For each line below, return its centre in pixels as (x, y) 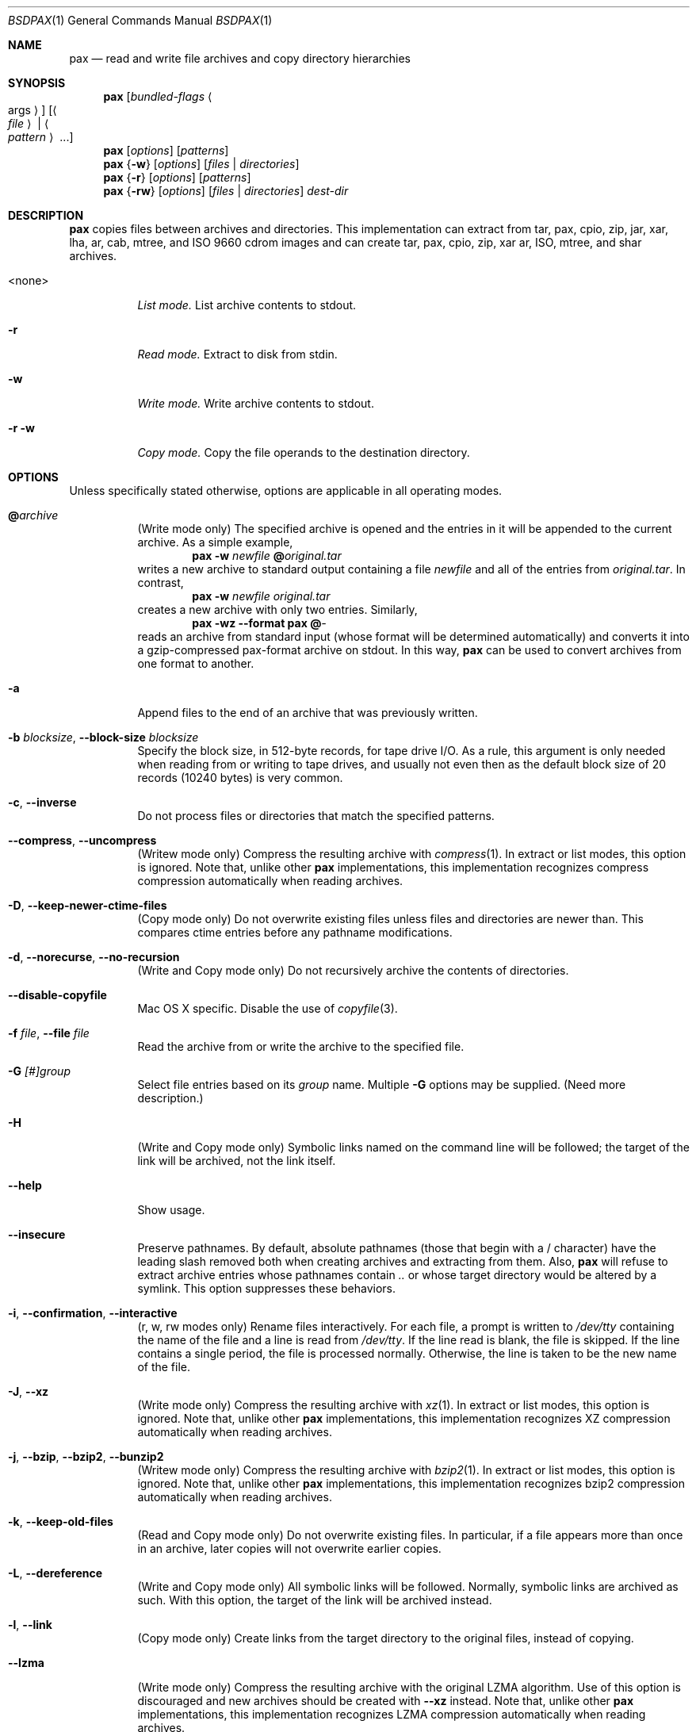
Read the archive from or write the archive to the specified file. (301, 1046)
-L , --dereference (55, 1573)
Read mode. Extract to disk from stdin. (237, 354)
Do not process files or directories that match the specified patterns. (316, 816)
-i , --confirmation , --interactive (93, 1313)
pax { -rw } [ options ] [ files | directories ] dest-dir (226, 191)
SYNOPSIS (37, 83)
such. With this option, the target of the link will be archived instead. (315, 1600)
